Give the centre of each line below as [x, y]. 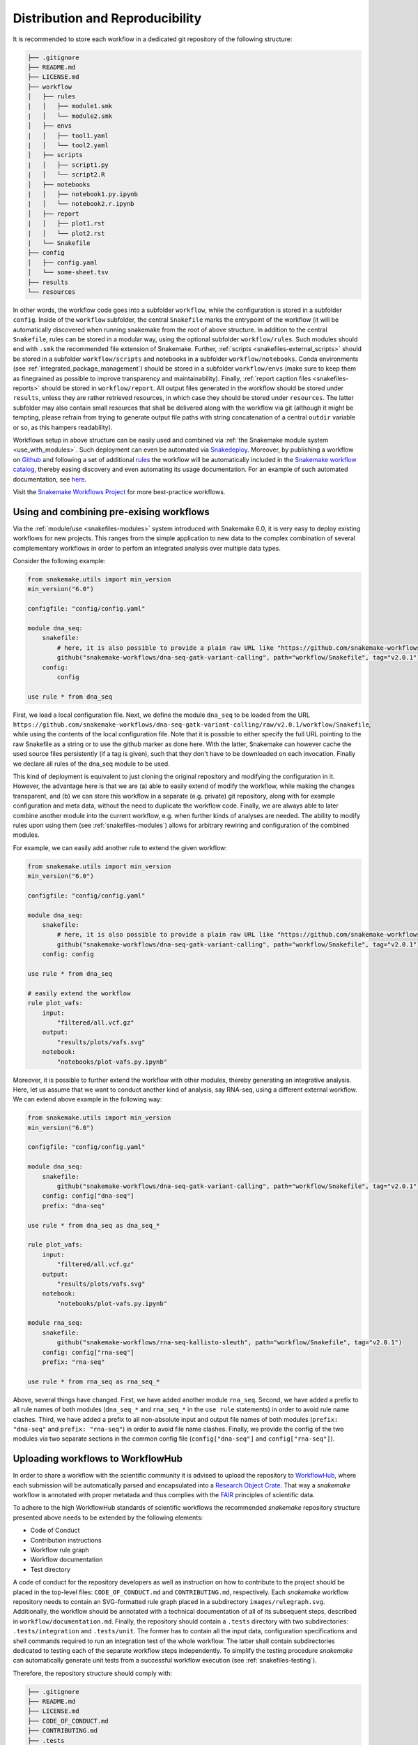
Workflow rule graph [60, 1550]
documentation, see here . [50, 479]
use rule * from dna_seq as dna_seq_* [94, 1225]
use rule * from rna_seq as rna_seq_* [94, 1381]
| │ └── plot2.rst [66, 233]
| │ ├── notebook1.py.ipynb [83, 194]
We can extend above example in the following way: [87, 1099]
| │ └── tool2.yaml [68, 146]
